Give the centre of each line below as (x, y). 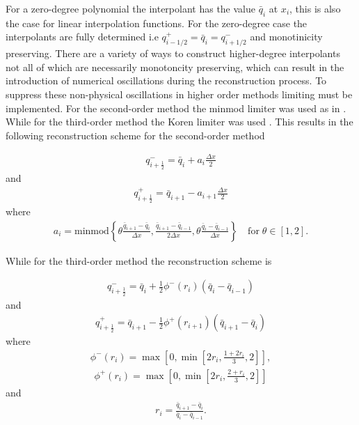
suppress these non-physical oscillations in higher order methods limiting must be (179, 94)
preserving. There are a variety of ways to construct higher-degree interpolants (173, 53)
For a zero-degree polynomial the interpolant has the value (130, 8)
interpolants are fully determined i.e (82, 37)
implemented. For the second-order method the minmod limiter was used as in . (176, 108)
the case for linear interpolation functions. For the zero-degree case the (157, 23)
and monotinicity (286, 37)
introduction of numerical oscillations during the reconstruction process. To (166, 80)
